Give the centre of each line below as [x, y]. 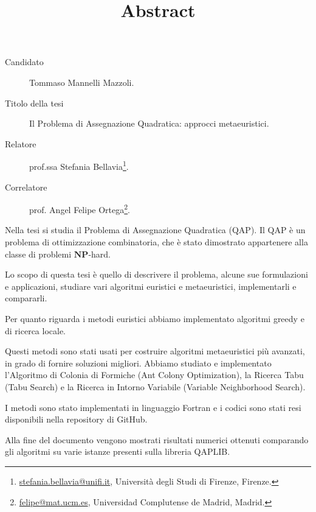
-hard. [99, 254]
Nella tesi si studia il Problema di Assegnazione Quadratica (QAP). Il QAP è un [155, 230]
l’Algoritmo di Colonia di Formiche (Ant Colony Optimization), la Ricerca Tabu [154, 375]
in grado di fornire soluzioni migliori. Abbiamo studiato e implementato [138, 363]
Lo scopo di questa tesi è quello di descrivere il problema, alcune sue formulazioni [156, 274]
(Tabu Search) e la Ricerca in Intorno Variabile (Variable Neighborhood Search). [155, 386]
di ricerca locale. [36, 330]
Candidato [24, 62]
